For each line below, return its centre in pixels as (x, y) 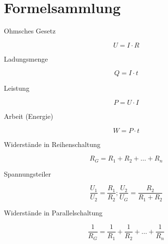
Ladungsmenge (26, 58)
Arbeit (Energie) (29, 116)
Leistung (17, 88)
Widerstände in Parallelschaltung (53, 212)
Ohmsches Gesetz (30, 31)
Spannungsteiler (27, 173)
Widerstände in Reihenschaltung (52, 144)
